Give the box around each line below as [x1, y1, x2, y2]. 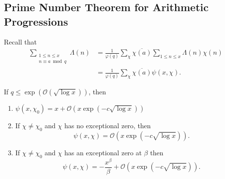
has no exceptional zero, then [64, 120, 151, 131]
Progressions [4, 14, 68, 29]
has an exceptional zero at [64, 147, 142, 157]
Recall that [4, 36, 37, 46]
